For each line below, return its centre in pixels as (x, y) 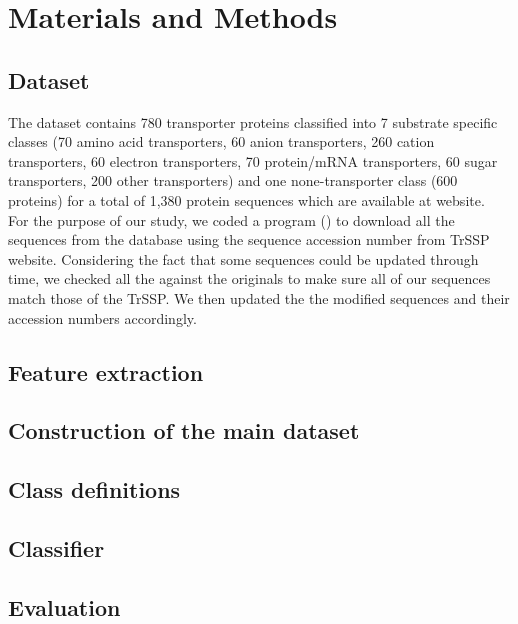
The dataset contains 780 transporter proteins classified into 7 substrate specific (253, 121)
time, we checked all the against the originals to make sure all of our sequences (249, 278)
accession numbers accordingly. (102, 317)
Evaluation (64, 606)
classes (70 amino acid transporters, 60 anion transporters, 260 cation (221, 141)
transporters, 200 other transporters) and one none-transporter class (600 (233, 180)
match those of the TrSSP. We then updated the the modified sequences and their (259, 297)
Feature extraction (106, 371)
